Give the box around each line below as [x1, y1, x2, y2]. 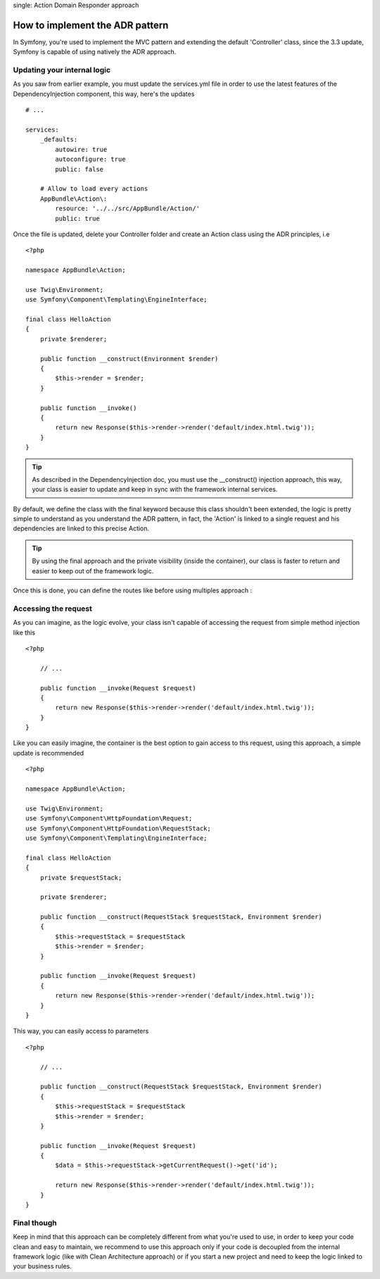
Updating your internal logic [13, 65, 111, 75]
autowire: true [55, 145, 108, 153]
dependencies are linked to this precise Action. [13, 524, 150, 533]
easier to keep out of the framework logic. [32, 566, 154, 575]
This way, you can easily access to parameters [13, 1027, 149, 1036]
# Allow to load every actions [39, 185, 148, 193]
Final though [13, 1218, 57, 1228]
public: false [55, 165, 104, 173]
